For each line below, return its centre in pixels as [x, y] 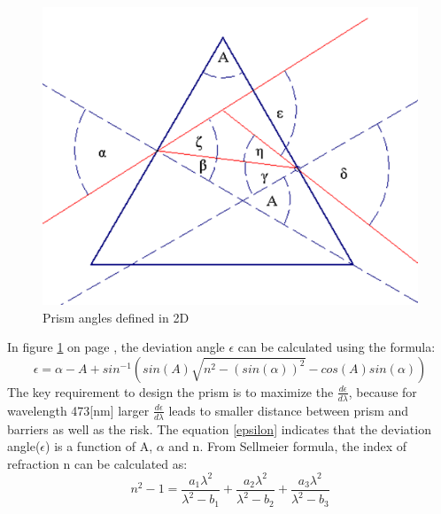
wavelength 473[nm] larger [78, 410]
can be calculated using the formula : [337, 347]
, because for [383, 391]
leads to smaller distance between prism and [289, 410]
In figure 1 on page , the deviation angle [116, 347]
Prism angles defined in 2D [116, 317]
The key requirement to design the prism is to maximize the [170, 391]
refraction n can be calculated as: [97, 463]
